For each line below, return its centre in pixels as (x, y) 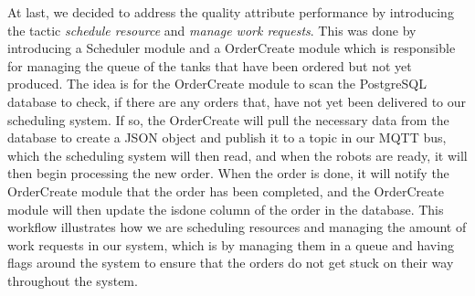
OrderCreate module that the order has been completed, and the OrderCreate (226, 190)
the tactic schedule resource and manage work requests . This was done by (212, 30)
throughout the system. (73, 280)
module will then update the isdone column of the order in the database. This (226, 209)
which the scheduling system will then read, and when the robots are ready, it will (237, 155)
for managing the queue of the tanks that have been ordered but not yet (210, 65)
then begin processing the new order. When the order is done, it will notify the (228, 173)
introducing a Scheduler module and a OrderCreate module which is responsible (232, 48)
